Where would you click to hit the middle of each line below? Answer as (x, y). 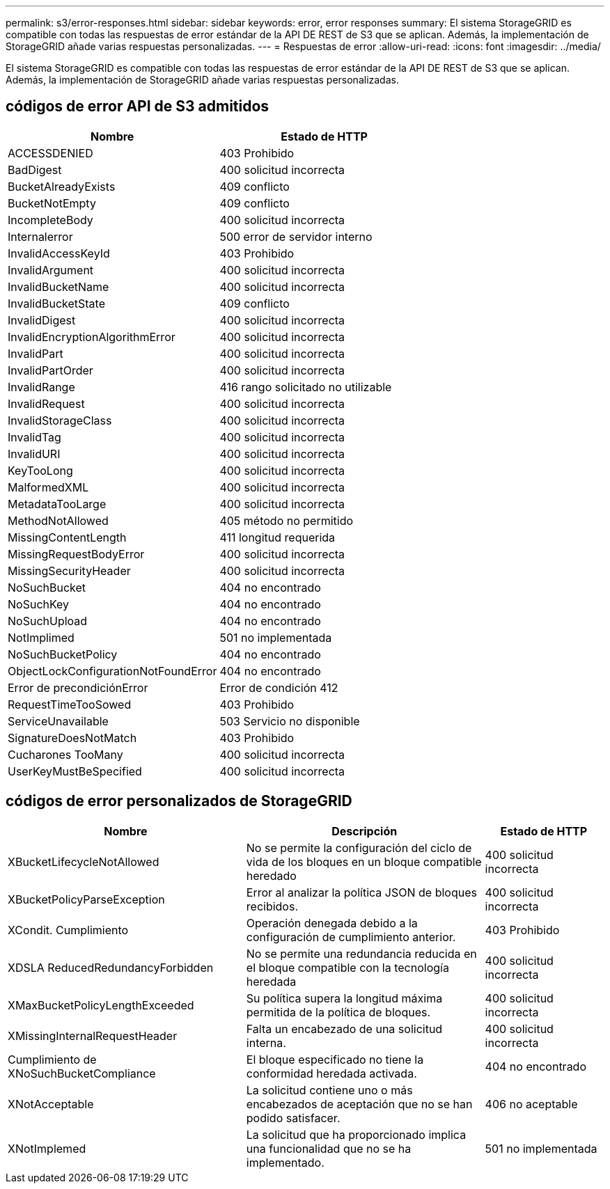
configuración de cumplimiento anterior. (351, 937)
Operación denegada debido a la (332, 923)
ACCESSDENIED (50, 153)
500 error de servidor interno (296, 236)
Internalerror (40, 236)
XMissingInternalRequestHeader (93, 1036)
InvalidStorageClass (60, 420)
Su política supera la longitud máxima (344, 998)
